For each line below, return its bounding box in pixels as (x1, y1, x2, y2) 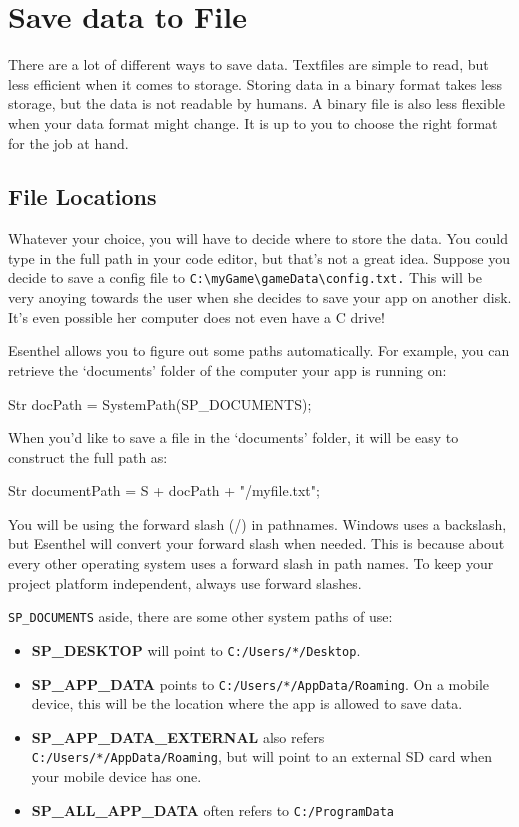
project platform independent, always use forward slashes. (8, 572, 362, 593)
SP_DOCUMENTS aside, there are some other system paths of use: (8, 606, 393, 627)
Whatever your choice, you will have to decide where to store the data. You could (8, 228, 508, 249)
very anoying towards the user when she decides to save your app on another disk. (8, 287, 512, 308)
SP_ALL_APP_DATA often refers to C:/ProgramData (31, 799, 394, 820)
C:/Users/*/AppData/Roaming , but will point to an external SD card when (31, 746, 493, 767)
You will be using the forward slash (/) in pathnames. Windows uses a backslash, (8, 513, 507, 534)
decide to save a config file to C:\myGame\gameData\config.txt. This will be (8, 267, 482, 288)
